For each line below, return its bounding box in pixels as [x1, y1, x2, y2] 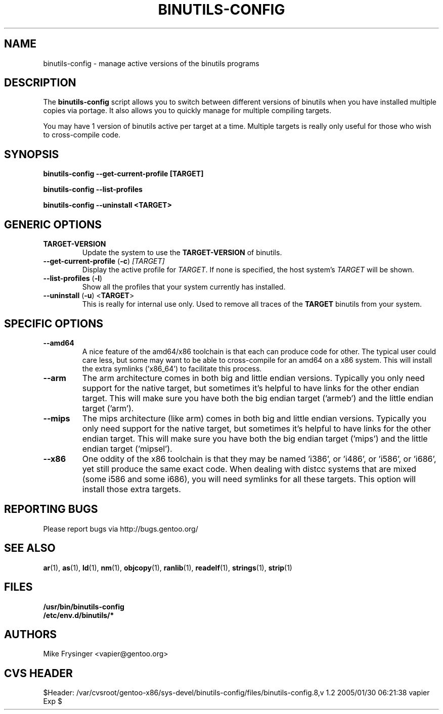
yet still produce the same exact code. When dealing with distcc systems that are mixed [82, 463, 417, 474]
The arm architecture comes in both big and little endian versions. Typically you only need [82, 372, 425, 383]
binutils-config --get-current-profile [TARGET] [43, 169, 204, 178]
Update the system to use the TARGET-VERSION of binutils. [82, 248, 282, 257]
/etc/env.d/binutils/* [43, 610, 114, 620]
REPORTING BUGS [4, 503, 98, 516]
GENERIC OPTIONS [4, 218, 102, 231]
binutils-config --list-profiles [43, 185, 143, 194]
